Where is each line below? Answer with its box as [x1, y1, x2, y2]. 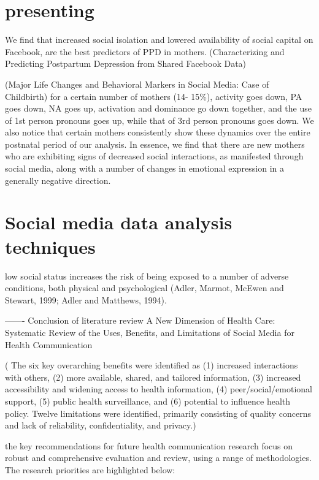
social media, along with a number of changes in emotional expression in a [5, 162, 284, 175]
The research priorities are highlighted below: [5, 463, 175, 476]
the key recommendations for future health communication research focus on [5, 439, 293, 452]
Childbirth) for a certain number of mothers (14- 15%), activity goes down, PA [5, 90, 302, 102]
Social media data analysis [5, 210, 233, 235]
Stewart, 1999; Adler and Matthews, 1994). [5, 293, 167, 306]
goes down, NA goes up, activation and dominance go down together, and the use [5, 102, 312, 115]
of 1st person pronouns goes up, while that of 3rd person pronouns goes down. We [5, 113, 314, 126]
